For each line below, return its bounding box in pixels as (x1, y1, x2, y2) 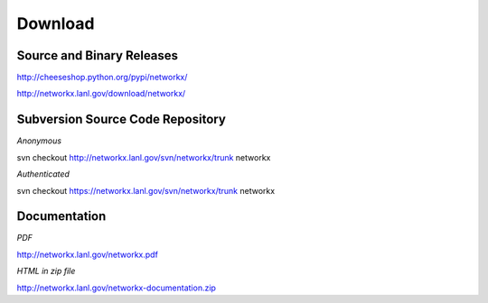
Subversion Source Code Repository (16, 112, 226, 127)
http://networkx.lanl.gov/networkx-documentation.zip (16, 282, 217, 293)
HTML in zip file (16, 266, 76, 277)
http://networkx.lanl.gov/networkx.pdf (16, 249, 158, 260)
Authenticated (16, 169, 70, 179)
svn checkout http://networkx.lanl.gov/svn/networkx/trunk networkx (16, 151, 271, 162)
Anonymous (16, 135, 62, 146)
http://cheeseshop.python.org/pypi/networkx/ (16, 72, 188, 83)
